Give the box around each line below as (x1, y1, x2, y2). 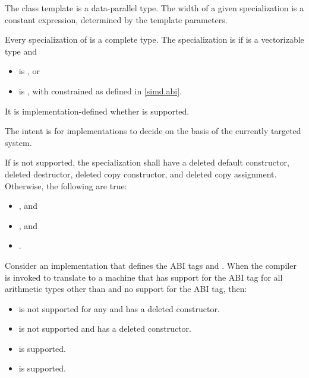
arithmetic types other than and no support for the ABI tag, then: (5, 282, 247, 295)
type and (5, 45, 37, 57)
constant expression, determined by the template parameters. (5, 13, 228, 26)
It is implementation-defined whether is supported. (5, 104, 190, 117)
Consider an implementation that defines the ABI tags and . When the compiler (5, 259, 297, 271)
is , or (18, 65, 40, 77)
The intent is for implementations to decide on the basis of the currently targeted (5, 125, 301, 137)
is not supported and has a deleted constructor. (18, 322, 191, 335)
